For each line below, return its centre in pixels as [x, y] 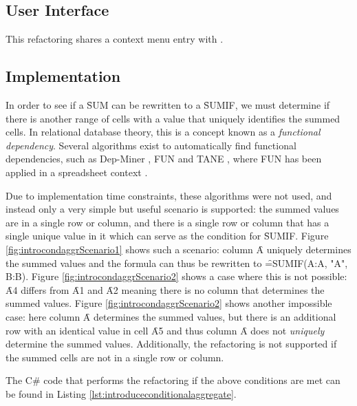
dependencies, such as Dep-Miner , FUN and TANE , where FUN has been [164, 159]
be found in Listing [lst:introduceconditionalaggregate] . [121, 393]
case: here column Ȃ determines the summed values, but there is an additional [171, 316]
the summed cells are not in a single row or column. [115, 357]
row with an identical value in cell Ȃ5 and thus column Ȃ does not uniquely [165, 330]
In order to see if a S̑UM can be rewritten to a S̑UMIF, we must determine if [168, 105]
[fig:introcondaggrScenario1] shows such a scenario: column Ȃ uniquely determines [178, 249]
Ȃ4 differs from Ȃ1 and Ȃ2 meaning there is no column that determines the [165, 289]
